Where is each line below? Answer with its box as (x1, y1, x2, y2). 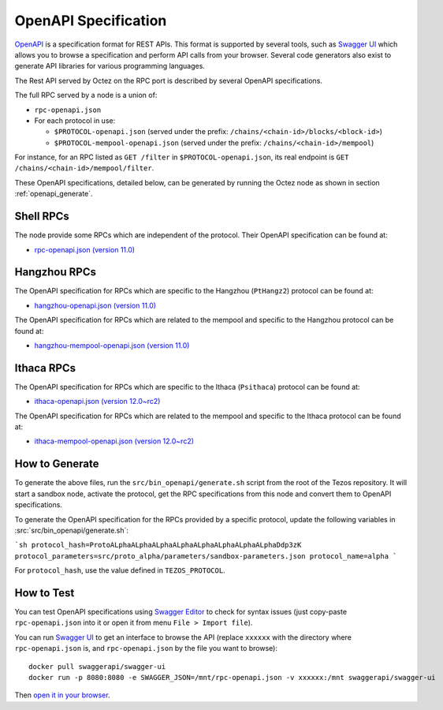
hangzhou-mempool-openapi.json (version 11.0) (34, 341, 190, 350)
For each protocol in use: (34, 115, 116, 125)
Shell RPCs (14, 210, 70, 223)
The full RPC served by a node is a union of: (14, 91, 158, 100)
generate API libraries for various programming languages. (14, 62, 205, 71)
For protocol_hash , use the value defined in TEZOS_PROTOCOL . (14, 566, 225, 575)
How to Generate (14, 458, 99, 471)
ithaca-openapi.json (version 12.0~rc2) (34, 397, 161, 406)
